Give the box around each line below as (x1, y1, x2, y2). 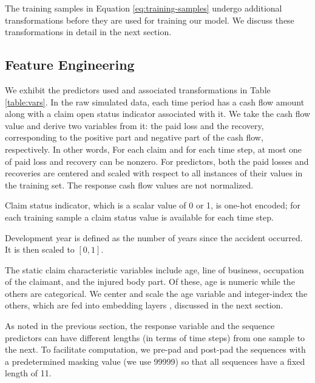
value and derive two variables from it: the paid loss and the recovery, (5, 119, 264, 132)
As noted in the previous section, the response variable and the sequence (5, 319, 275, 332)
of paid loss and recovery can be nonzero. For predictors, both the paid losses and (5, 155, 309, 167)
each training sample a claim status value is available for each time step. (5, 210, 274, 223)
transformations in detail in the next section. (5, 25, 172, 38)
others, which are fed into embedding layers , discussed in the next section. (5, 299, 283, 311)
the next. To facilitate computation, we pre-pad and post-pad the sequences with (5, 343, 306, 356)
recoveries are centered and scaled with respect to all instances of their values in (5, 167, 303, 179)
